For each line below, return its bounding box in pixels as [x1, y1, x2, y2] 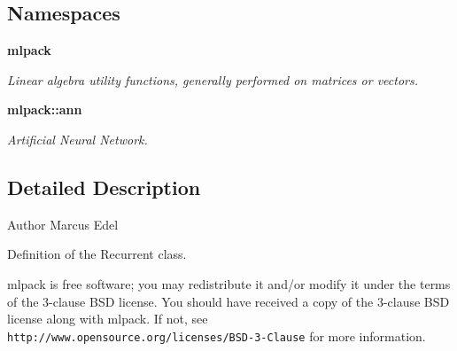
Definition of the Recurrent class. [7, 245, 187, 263]
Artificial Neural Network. [7, 129, 148, 148]
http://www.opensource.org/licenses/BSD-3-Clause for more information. [7, 326, 426, 345]
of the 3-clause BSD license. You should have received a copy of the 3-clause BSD [7, 292, 450, 310]
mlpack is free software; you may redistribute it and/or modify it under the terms [7, 274, 451, 292]
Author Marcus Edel [7, 214, 119, 233]
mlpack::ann [7, 100, 82, 119]
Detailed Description [7, 173, 201, 200]
